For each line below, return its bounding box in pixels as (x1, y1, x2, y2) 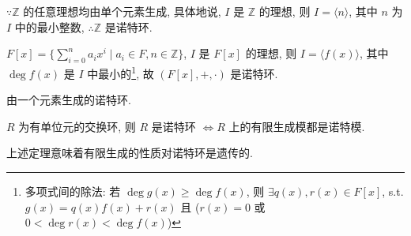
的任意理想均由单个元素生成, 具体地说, (23, 3, 221, 19)
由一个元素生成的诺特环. (6, 92, 131, 108)
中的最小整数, (14, 18, 85, 35)
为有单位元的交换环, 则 (18, 118, 136, 134)
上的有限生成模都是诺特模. (228, 118, 365, 134)
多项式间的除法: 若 (25, 183, 121, 200)
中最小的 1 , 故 (87, 62, 154, 81)
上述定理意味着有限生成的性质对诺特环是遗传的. (6, 144, 253, 161)
